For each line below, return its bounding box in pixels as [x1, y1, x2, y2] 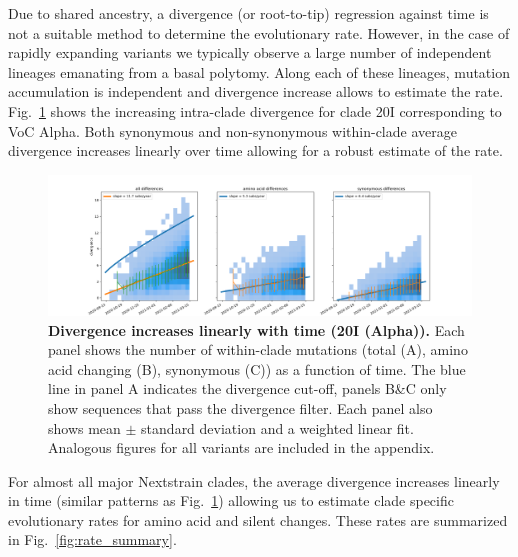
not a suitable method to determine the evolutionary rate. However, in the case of [8, 22, 510, 43]
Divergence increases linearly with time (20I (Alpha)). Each [48, 319, 465, 340]
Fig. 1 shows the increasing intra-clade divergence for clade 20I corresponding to [8, 100, 502, 121]
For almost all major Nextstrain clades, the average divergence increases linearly [8, 470, 500, 491]
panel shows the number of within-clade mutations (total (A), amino [48, 339, 468, 360]
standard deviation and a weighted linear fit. [141, 417, 414, 438]
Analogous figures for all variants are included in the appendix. [48, 437, 435, 458]
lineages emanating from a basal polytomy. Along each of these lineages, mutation [8, 61, 510, 82]
